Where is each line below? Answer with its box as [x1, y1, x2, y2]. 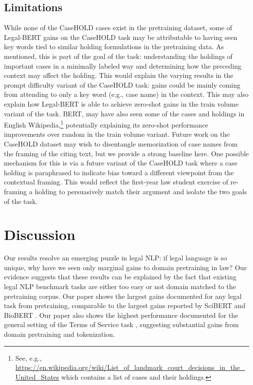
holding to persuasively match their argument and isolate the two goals [35, 186, 247, 196]
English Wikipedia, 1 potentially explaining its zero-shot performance [4, 118, 208, 129]
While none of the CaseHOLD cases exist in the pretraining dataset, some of [4, 22, 233, 33]
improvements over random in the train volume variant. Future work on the [4, 129, 230, 139]
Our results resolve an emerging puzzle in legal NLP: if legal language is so [4, 253, 227, 263]
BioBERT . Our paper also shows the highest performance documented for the [4, 310, 238, 320]
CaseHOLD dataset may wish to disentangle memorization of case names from [4, 138, 238, 148]
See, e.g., [15, 352, 42, 363]
